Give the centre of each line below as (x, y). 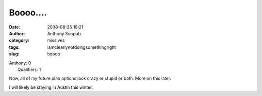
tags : (14, 47)
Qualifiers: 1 (29, 69)
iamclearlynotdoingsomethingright (82, 47)
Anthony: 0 (20, 63)
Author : (17, 33)
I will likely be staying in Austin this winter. (51, 87)
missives (56, 41)
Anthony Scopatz (65, 33)
